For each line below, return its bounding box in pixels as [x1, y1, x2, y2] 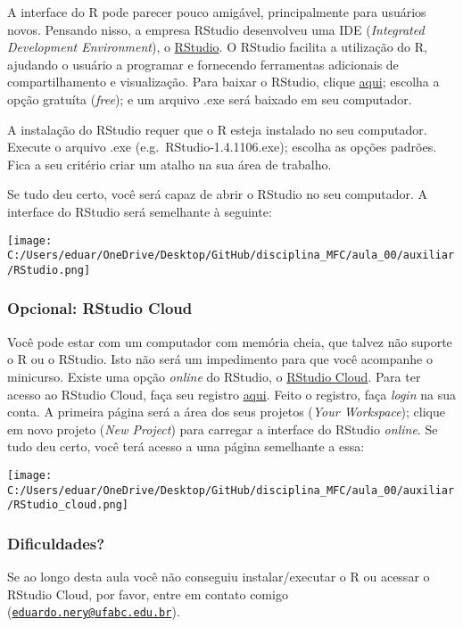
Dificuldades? [7, 532, 105, 554]
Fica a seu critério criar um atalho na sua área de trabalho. [7, 154, 332, 173]
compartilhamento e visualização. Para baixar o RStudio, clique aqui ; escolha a [7, 72, 440, 91]
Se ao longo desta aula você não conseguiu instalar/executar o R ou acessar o [7, 567, 430, 586]
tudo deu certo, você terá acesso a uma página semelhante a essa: [7, 437, 365, 456]
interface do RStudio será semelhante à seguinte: [7, 202, 272, 220]
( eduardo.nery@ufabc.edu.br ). [7, 602, 180, 621]
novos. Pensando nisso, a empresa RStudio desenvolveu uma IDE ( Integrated [7, 20, 425, 38]
